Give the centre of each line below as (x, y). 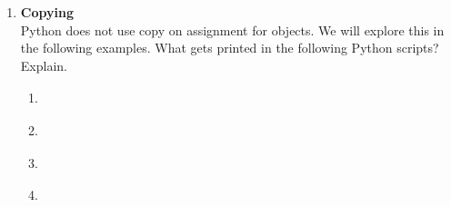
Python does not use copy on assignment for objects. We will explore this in (232, 30)
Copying (47, 12)
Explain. (44, 65)
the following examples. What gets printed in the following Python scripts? (230, 48)
